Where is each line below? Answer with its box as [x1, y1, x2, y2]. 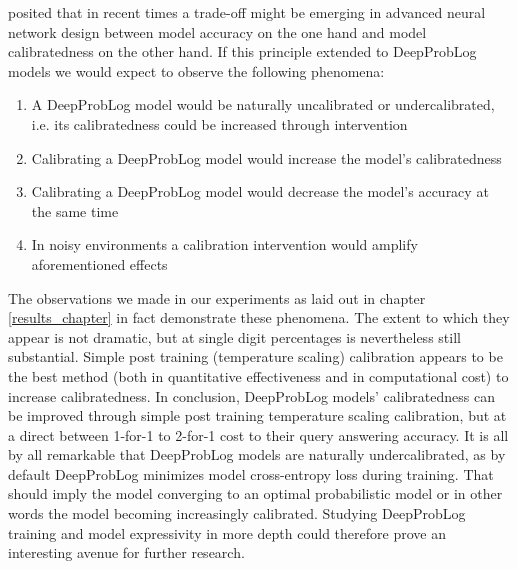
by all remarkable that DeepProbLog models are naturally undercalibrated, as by [8, 444, 506, 465]
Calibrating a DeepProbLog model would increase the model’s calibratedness [31, 147, 502, 168]
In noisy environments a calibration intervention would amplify [31, 234, 418, 255]
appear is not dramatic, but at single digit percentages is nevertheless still [8, 326, 461, 347]
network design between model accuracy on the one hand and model [8, 21, 427, 42]
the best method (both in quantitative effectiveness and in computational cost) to [8, 365, 509, 386]
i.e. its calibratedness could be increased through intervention [31, 113, 408, 134]
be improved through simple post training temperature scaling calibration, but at [8, 405, 507, 426]
